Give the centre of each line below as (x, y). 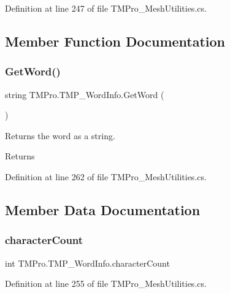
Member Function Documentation (115, 41)
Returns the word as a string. (60, 135)
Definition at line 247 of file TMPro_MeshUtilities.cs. (106, 8)
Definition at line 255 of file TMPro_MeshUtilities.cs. (106, 283)
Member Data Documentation (103, 209)
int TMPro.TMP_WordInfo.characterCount (87, 263)
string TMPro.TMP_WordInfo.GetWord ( (85, 94)
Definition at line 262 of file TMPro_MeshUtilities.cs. (106, 176)
